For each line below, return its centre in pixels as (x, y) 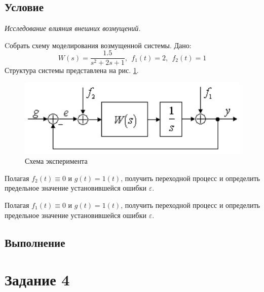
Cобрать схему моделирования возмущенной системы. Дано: (98, 45)
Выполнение (35, 242)
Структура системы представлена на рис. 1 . (72, 70)
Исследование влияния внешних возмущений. (73, 28)
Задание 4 (37, 280)
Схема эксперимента (56, 161)
